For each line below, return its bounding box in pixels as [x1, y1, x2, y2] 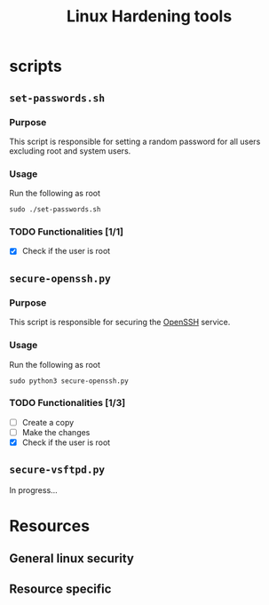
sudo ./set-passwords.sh [9, 205, 101, 214]
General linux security [9, 551, 135, 566]
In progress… [9, 484, 58, 495]
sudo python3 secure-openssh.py [9, 376, 129, 386]
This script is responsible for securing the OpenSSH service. [9, 317, 231, 328]
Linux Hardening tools [66, 6, 233, 27]
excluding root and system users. [9, 145, 131, 156]
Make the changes [21, 426, 91, 437]
